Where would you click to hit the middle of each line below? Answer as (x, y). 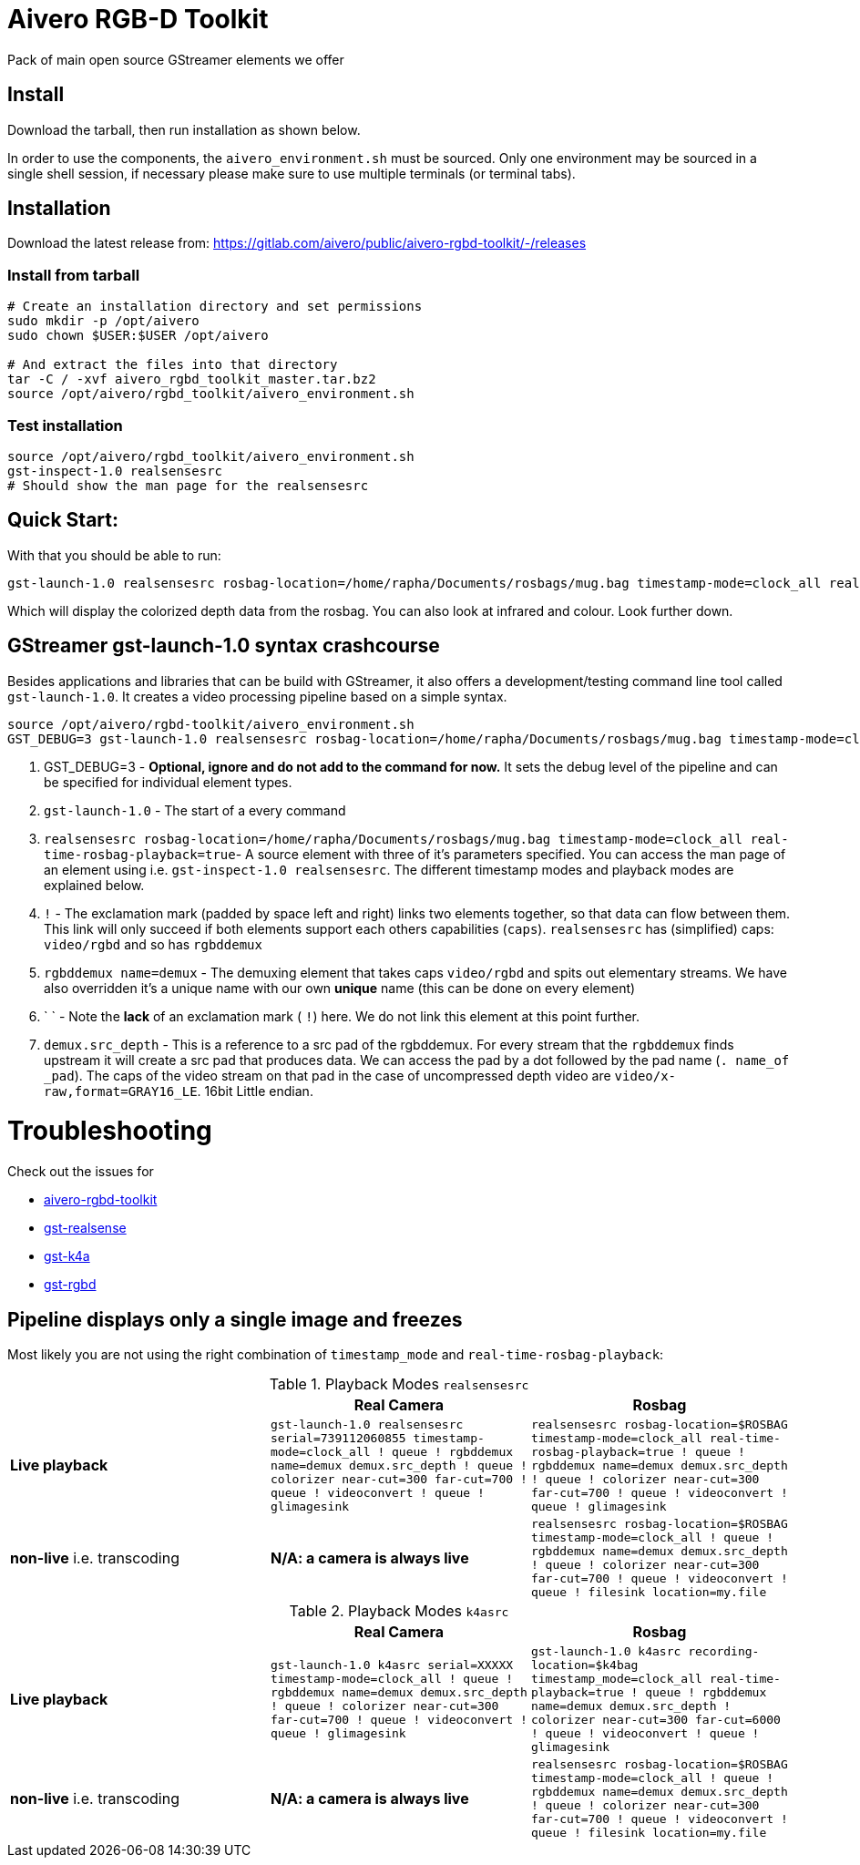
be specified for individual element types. (168, 782)
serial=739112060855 (338, 1438)
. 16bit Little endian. (255, 1091)
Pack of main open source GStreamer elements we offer (176, 59)
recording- (724, 1651)
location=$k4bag (584, 1665)
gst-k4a (67, 1256)
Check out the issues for (81, 1172)
